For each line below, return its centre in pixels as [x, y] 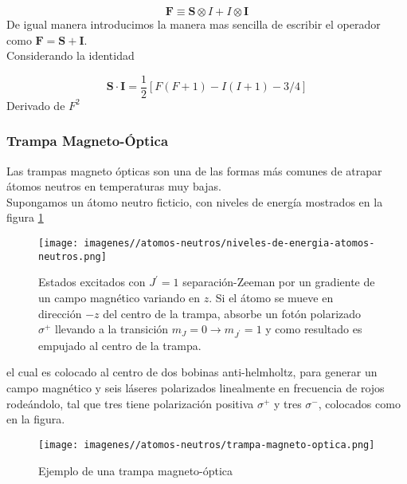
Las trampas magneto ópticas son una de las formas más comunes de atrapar [194, 170]
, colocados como [359, 403]
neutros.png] [72, 256]
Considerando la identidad [70, 55]
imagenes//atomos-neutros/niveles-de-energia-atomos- [229, 244]
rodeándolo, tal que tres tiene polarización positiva [130, 403]
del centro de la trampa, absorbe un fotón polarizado [232, 313]
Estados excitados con [92, 282]
